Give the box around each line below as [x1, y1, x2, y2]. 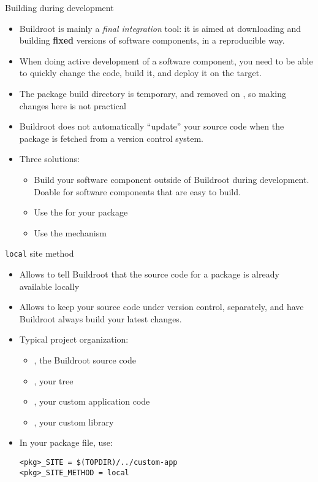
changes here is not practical [19, 99, 126, 112]
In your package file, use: [19, 436, 113, 449]
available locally [19, 279, 80, 292]
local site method [5, 247, 74, 260]
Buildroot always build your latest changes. [19, 312, 182, 325]
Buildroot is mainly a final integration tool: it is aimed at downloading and [19, 21, 301, 34]
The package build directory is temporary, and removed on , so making [19, 87, 286, 99]
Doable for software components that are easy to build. [34, 185, 241, 198]
